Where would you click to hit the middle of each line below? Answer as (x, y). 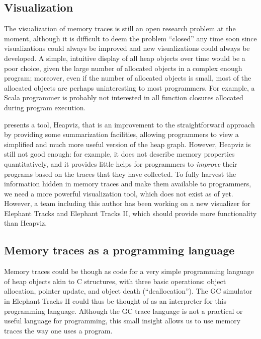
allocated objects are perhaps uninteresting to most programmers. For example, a (129, 87)
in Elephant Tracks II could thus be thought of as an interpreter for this (115, 301)
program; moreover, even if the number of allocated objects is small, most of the (128, 78)
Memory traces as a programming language (119, 250)
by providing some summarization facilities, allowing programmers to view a (121, 134)
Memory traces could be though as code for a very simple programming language (129, 271)
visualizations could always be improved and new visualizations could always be (127, 48)
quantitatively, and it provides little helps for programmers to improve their (121, 163)
